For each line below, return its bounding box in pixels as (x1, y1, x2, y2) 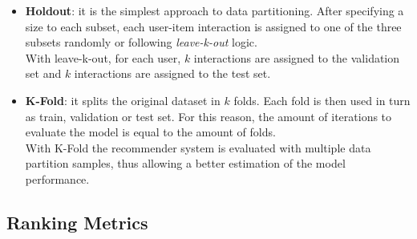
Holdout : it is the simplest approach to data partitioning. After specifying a (25, 2, 404, 18)
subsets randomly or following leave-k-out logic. (25, 34, 257, 51)
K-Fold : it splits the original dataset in (25, 91, 221, 108)
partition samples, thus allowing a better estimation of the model (25, 155, 346, 172)
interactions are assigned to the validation (193, 49, 400, 66)
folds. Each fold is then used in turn (233, 91, 411, 108)
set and (25, 65, 62, 82)
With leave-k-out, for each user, (25, 49, 181, 66)
